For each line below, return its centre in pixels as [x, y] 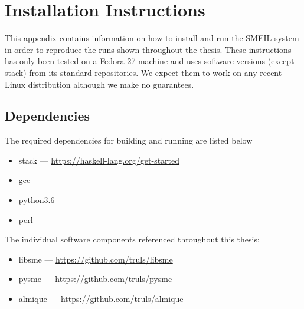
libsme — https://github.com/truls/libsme [96, 259]
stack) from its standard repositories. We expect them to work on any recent [143, 72]
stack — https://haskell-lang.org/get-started [99, 160]
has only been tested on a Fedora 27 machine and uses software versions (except [150, 61]
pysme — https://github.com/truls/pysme [95, 279]
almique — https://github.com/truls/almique [101, 299]
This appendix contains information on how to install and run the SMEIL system [152, 38]
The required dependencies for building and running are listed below [129, 140]
